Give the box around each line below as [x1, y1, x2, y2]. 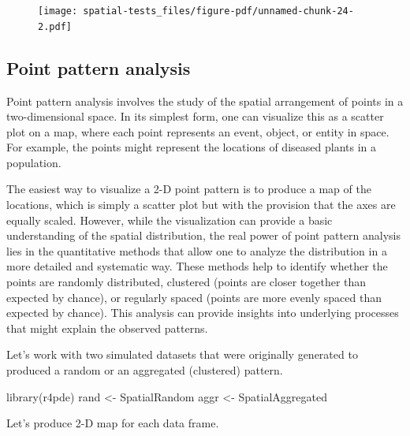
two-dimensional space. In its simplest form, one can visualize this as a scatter [6, 108, 384, 125]
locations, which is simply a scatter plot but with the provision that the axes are [6, 196, 396, 213]
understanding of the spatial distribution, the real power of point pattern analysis [6, 227, 401, 244]
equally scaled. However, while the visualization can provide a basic [6, 211, 333, 228]
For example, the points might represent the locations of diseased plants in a [6, 139, 376, 155]
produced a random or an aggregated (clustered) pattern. [6, 362, 283, 378]
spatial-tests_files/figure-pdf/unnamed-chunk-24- [83, 6, 354, 17]
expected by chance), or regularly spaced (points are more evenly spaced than [6, 289, 382, 305]
